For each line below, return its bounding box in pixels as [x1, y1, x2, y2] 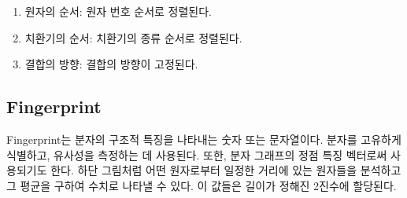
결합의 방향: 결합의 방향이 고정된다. [24, 56, 198, 72]
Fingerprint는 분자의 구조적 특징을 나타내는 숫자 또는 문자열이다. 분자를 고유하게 [6, 130, 401, 147]
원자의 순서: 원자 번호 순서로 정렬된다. [24, 3, 212, 19]
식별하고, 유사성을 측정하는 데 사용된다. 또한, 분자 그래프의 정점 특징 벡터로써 [6, 146, 387, 163]
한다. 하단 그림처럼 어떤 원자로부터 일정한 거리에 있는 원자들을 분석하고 [50, 162, 401, 178]
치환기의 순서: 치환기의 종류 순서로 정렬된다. [24, 29, 242, 46]
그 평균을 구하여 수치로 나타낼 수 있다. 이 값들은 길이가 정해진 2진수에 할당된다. [6, 177, 397, 193]
